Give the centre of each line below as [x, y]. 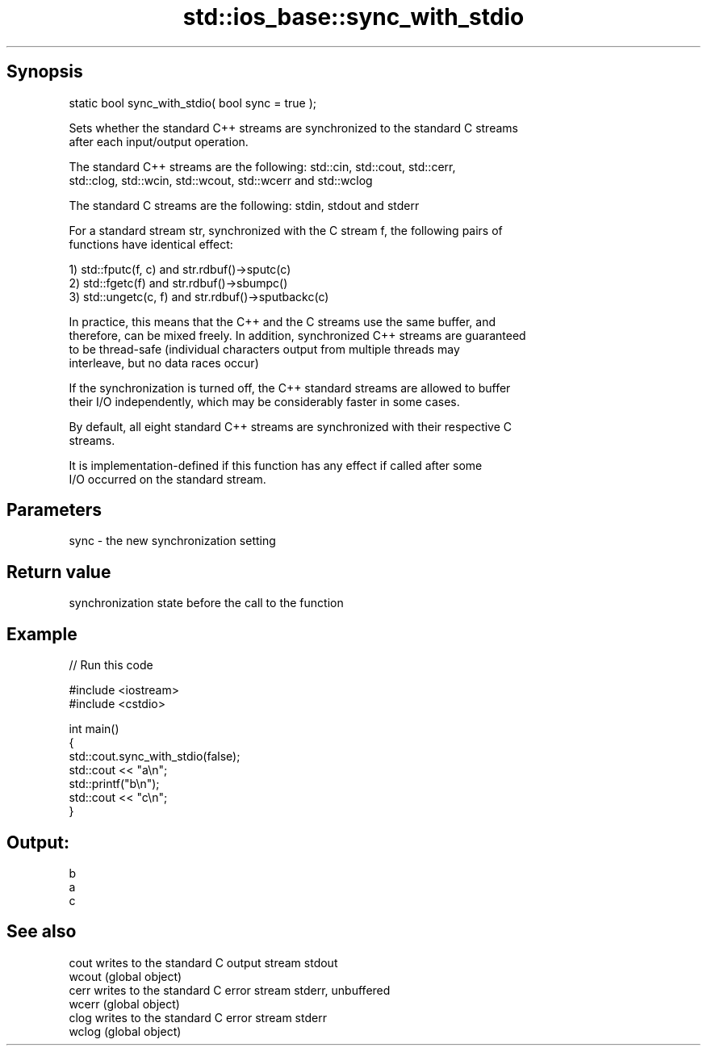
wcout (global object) [126, 976]
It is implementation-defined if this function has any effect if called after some [276, 465]
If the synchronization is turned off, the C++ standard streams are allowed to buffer [290, 388]
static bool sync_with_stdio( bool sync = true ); [193, 103]
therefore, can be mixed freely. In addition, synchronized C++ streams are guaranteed [297, 335]
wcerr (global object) [124, 1004]
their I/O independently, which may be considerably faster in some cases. [264, 401]
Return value [59, 572]
